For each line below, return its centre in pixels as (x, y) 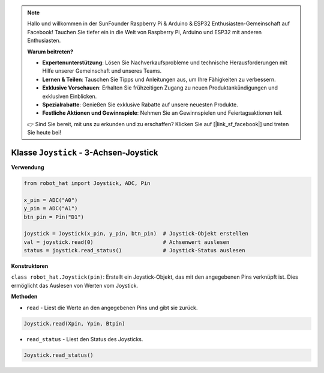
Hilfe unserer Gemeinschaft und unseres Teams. (102, 71)
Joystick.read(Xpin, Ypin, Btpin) (74, 323)
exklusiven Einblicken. (70, 96)
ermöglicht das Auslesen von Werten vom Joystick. (74, 285)
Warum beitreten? (50, 52)
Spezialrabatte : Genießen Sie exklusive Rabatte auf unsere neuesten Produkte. (140, 105)
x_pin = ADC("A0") (51, 200)
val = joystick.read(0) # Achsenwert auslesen (127, 242)
